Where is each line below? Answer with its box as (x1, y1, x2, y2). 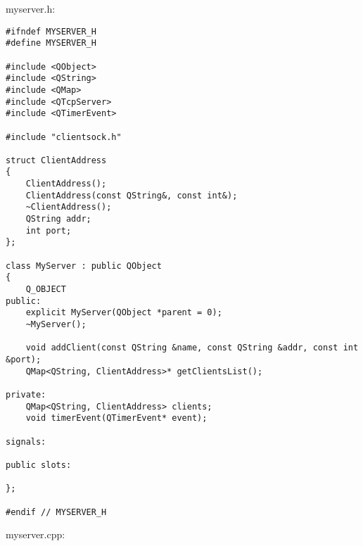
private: (6, 389, 46, 400)
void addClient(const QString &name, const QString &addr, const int (25, 343, 359, 353)
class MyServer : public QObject (6, 260, 162, 271)
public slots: (6, 459, 72, 470)
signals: (6, 436, 46, 447)
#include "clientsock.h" (6, 132, 122, 142)
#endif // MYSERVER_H (6, 507, 107, 517)
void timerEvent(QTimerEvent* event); (25, 413, 208, 424)
